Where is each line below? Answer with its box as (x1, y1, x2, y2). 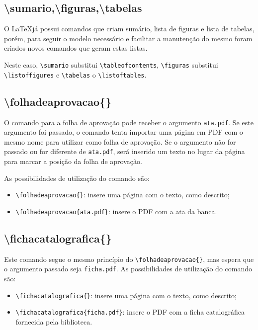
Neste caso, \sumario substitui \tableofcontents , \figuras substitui (4, 59, 218, 70)
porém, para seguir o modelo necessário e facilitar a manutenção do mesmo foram (4, 33, 253, 43)
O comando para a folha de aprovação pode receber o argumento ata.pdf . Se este (4, 117, 254, 127)
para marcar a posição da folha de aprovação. (4, 156, 142, 166)
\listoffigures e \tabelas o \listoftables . (4, 69, 147, 80)
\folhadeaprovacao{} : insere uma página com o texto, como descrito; (15, 189, 230, 200)
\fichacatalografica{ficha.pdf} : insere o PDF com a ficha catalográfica (15, 307, 245, 317)
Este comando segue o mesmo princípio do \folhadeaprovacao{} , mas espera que (4, 253, 254, 264)
